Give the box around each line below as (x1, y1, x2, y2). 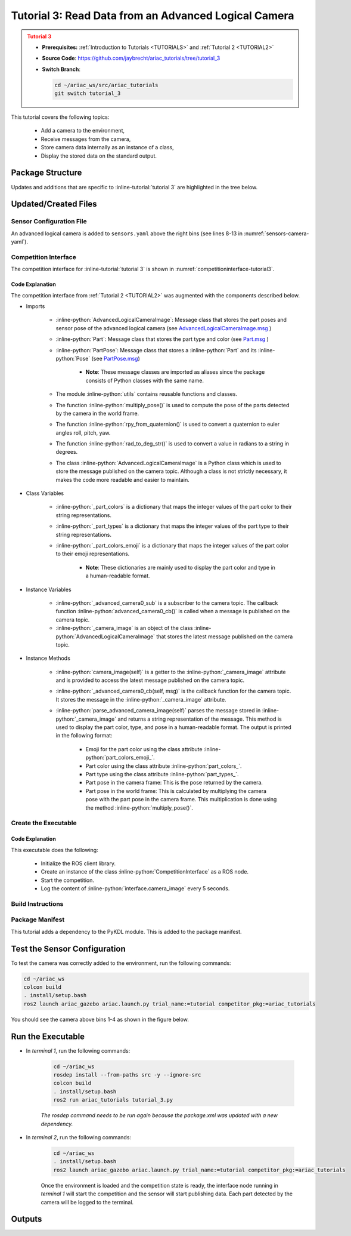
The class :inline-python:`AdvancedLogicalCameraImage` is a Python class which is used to (55, 459, 281, 466)
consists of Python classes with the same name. (85, 377, 204, 384)
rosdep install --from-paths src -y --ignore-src (53, 1072, 201, 1078)
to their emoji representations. (55, 550, 130, 558)
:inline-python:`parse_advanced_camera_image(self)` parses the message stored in (55, 707, 261, 714)
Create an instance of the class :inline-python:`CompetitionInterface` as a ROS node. (41, 868, 249, 875)
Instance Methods (26, 654, 71, 662)
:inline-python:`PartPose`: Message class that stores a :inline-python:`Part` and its (55, 346, 257, 353)
